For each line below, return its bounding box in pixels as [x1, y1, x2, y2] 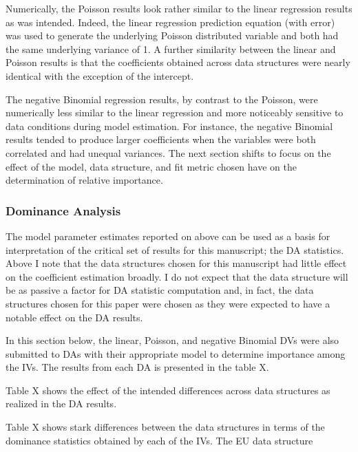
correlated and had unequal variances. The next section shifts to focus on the [6, 145, 331, 160]
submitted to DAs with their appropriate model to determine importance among [6, 346, 346, 360]
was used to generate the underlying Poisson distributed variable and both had [6, 28, 339, 43]
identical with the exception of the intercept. [6, 68, 194, 83]
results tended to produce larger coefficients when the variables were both [6, 132, 316, 147]
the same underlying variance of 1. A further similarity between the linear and [6, 41, 336, 56]
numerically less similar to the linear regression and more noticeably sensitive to [6, 105, 344, 120]
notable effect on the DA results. [6, 310, 143, 324]
